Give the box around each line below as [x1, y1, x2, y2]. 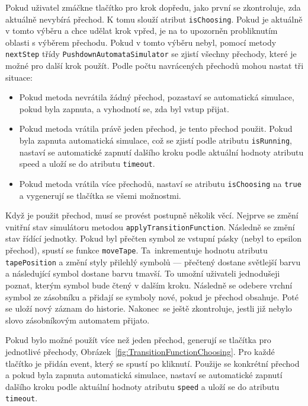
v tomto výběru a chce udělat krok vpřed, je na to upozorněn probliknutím [5, 24, 278, 37]
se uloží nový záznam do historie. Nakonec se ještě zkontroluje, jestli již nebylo [5, 302, 292, 315]
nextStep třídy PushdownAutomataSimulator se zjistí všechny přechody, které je [5, 47, 297, 60]
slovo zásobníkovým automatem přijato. [5, 313, 150, 326]
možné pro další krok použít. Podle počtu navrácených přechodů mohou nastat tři [5, 59, 304, 72]
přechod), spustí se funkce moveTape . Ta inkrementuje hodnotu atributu [5, 244, 268, 256]
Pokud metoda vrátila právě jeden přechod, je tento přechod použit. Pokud [19, 122, 293, 135]
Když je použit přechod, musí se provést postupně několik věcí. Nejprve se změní [5, 209, 299, 221]
